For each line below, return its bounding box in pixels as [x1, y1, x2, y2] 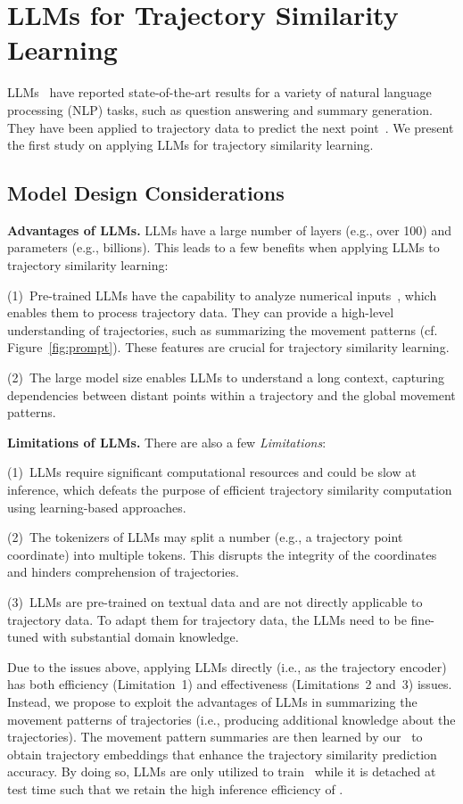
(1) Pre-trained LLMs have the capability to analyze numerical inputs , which [7, 285, 437, 304]
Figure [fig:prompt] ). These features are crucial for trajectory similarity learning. [7, 338, 450, 357]
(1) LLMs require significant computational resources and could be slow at [7, 463, 417, 481]
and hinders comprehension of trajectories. [7, 562, 239, 581]
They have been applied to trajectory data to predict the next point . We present [7, 118, 454, 136]
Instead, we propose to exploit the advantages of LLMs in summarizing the [7, 692, 418, 710]
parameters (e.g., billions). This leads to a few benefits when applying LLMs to [7, 238, 440, 257]
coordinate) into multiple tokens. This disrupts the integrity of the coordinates [7, 545, 437, 563]
